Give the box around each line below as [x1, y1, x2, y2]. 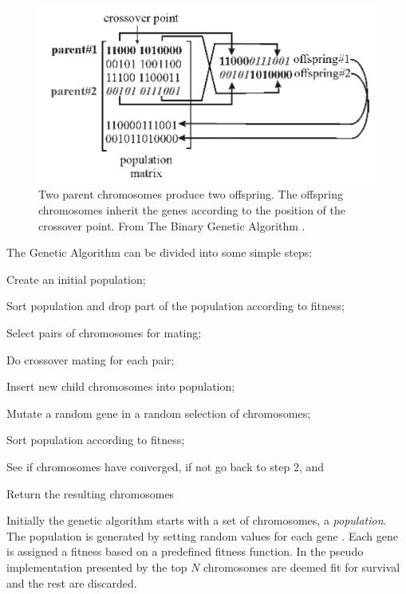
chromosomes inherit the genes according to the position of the [38, 202, 346, 218]
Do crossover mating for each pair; [6, 351, 175, 368]
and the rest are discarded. [6, 574, 137, 591]
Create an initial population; [6, 270, 146, 287]
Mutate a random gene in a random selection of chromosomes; [6, 404, 311, 421]
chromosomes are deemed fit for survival [203, 558, 400, 575]
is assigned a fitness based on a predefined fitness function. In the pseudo [6, 543, 364, 560]
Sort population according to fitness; [6, 431, 185, 448]
